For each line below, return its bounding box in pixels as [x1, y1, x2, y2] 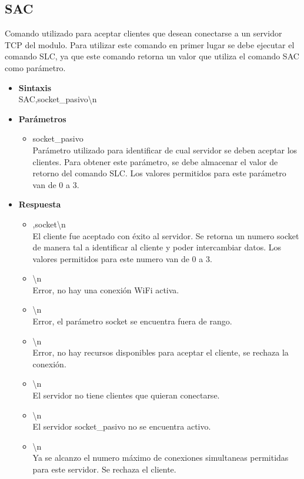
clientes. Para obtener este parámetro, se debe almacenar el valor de [32, 155, 278, 168]
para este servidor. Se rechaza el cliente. [32, 463, 176, 475]
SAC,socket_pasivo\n [18, 93, 97, 105]
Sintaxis [18, 81, 52, 93]
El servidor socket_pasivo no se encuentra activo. [32, 420, 211, 433]
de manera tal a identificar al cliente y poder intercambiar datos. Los [32, 241, 282, 253]
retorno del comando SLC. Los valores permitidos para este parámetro [32, 167, 286, 179]
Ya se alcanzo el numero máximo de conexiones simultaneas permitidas [32, 451, 289, 464]
